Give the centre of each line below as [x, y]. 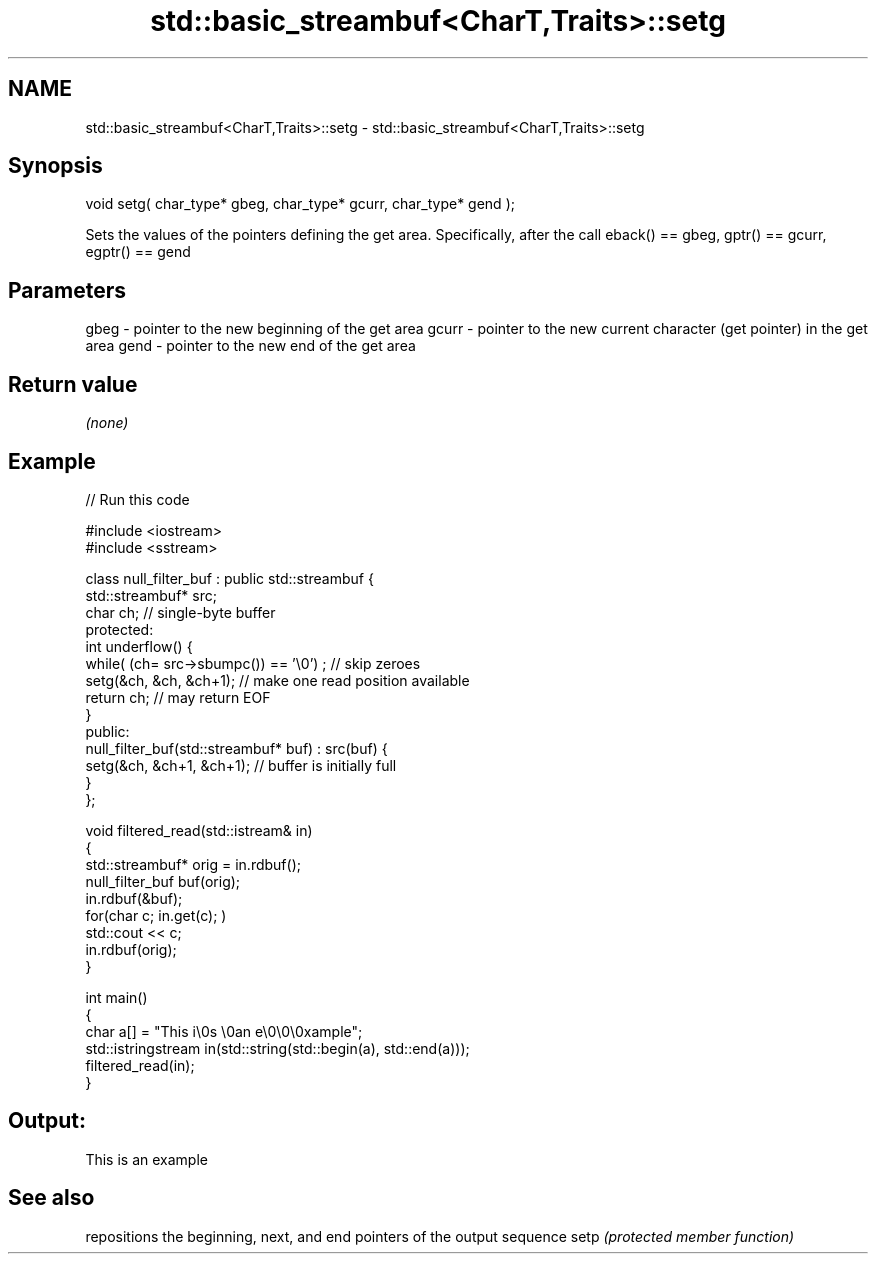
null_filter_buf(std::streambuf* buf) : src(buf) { [236, 748]
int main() [116, 997]
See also [51, 1198]
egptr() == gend [138, 252]
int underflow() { [139, 646]
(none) [107, 423]
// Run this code [137, 499]
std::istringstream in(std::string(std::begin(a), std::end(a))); [277, 1048]
